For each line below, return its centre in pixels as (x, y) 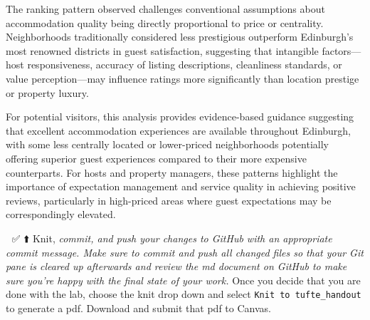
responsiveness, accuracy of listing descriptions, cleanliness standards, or (185, 64)
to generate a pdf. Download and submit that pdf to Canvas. (138, 308)
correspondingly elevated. (61, 214)
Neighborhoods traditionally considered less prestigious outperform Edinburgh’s (180, 37)
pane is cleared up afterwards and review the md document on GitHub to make (176, 266)
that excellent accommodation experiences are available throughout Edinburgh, (179, 130)
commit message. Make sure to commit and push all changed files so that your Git (185, 252)
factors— (342, 50)
